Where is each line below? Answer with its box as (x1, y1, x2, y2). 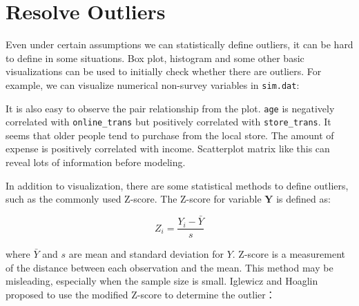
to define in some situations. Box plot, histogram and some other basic (6, 50, 304, 65)
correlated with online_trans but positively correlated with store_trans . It (6, 114, 331, 129)
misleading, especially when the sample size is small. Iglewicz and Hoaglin (6, 274, 318, 288)
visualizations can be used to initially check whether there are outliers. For (6, 64, 322, 79)
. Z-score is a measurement (232, 247, 346, 261)
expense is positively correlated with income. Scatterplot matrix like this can (6, 141, 330, 156)
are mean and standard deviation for (68, 247, 224, 261)
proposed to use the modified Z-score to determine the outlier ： (6, 287, 275, 301)
